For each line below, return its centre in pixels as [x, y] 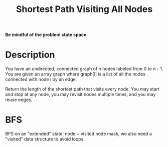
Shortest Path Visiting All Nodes [84, 9]
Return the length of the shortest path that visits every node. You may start [82, 89]
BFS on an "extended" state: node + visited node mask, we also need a [78, 134]
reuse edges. [19, 100]
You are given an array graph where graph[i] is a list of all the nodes [75, 74]
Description [30, 55]
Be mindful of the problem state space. [47, 35]
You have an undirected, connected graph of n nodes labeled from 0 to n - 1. [84, 69]
